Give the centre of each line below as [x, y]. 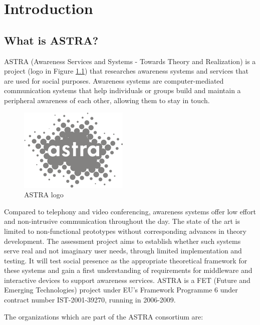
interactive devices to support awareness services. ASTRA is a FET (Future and [127, 280]
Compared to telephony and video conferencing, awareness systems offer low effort [130, 211]
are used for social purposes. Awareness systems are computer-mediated [114, 80]
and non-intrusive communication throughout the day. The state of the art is [122, 221]
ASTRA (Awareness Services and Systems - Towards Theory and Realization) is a [130, 61]
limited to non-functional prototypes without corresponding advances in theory [125, 231]
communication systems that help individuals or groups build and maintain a [122, 90]
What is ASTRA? [51, 40]
